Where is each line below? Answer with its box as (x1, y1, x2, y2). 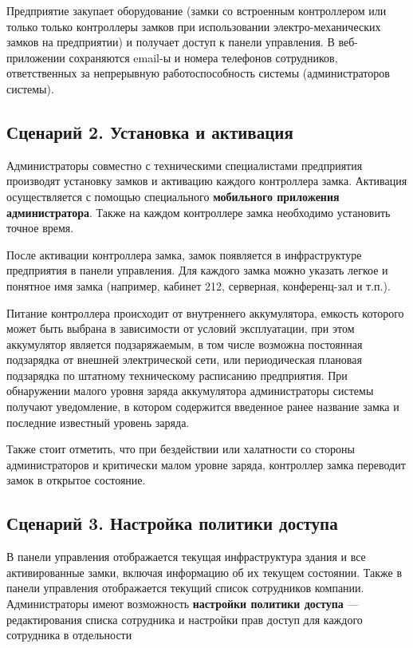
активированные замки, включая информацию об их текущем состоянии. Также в (6, 563, 403, 580)
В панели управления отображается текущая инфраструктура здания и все (6, 548, 366, 565)
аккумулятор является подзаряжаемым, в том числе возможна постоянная (6, 335, 363, 352)
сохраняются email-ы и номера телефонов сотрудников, (69, 49, 338, 65)
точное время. (6, 219, 74, 236)
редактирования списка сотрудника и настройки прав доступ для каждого (6, 610, 363, 627)
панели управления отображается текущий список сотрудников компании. (6, 579, 364, 596)
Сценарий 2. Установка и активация (6, 119, 293, 144)
